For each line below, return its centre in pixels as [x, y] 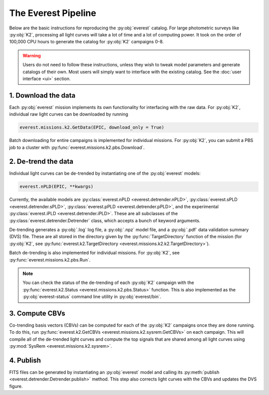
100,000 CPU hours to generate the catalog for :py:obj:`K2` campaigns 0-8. [86, 42]
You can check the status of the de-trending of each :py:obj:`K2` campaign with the [108, 283]
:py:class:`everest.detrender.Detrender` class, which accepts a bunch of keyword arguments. [105, 220]
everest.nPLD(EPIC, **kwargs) [57, 187]
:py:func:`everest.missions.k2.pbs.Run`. [50, 260]
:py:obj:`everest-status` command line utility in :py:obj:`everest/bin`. [92, 297]
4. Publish [25, 360]
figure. [16, 386]
